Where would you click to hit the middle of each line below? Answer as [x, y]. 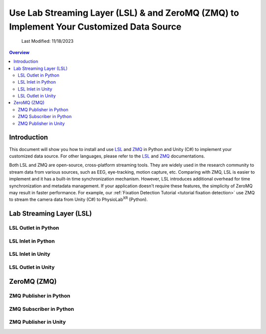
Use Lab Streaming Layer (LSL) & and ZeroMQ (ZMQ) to [124, 13]
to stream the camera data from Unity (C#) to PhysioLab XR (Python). [78, 199]
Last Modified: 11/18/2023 [48, 41]
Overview [19, 52]
